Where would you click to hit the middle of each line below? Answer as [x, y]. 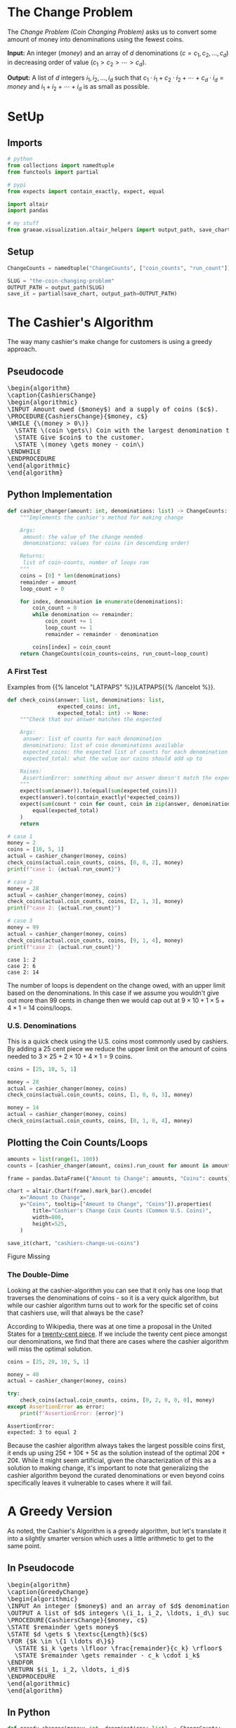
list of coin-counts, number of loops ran [86, 563]
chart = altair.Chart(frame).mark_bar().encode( [80, 1191]
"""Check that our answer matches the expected [91, 720]
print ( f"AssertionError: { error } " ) [72, 1413]
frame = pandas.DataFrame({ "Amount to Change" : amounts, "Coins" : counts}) [120, 1178]
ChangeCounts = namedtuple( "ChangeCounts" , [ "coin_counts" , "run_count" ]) [119, 268]
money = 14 [23, 1108]
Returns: [33, 556]
